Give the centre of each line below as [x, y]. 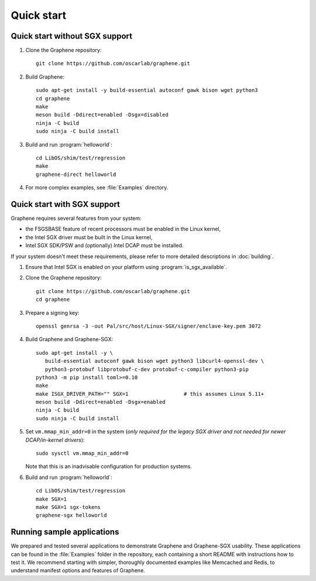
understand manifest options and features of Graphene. [78, 570]
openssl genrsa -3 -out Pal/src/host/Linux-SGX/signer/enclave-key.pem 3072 [149, 326]
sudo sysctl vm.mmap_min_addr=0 [82, 453]
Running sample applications [65, 532]
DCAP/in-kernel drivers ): [55, 440]
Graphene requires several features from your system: [76, 218]
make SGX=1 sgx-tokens [68, 507]
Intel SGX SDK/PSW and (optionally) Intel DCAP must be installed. [104, 246]
